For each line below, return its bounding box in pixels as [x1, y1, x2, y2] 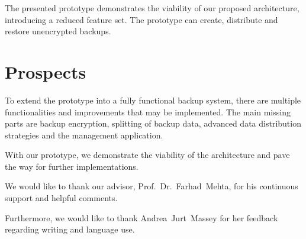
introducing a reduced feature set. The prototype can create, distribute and [5, 13, 278, 25]
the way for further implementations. [5, 160, 138, 172]
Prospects [5, 59, 86, 83]
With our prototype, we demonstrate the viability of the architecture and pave [5, 148, 290, 161]
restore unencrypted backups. [5, 25, 111, 37]
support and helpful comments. [5, 192, 118, 204]
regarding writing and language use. [5, 223, 135, 235]
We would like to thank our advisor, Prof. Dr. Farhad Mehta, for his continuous [5, 180, 298, 192]
